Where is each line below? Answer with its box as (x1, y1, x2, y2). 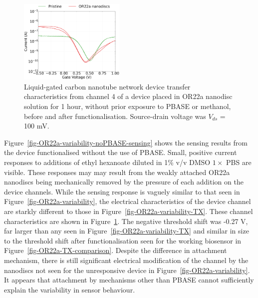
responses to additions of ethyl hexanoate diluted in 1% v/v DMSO (4, 157, 211, 167)
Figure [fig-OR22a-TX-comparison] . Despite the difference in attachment (4, 245, 227, 255)
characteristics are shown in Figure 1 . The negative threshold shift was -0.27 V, (4, 215, 248, 226)
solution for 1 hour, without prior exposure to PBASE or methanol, (24, 101, 231, 111)
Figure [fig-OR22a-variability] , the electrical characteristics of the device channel (4, 196, 251, 206)
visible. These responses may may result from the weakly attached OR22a (4, 166, 230, 177)
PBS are (226, 157, 252, 167)
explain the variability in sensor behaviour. (4, 284, 135, 294)
